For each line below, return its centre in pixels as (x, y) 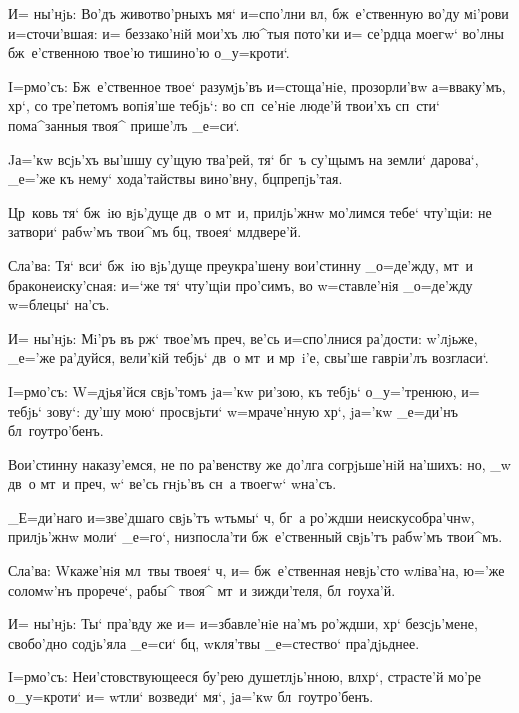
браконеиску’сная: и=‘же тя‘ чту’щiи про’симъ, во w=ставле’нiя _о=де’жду (240, 284)
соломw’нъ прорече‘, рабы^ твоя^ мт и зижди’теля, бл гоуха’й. (202, 589)
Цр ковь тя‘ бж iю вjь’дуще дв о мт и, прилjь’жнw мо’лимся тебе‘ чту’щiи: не (250, 211)
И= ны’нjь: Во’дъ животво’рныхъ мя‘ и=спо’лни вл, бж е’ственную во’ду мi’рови (258, 13)
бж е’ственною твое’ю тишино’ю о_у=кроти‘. (149, 52)
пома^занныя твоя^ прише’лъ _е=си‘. (124, 124)
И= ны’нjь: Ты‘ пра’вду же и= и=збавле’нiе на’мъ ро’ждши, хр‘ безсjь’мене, (243, 623)
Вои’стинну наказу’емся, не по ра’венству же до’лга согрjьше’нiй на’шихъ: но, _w (259, 463)
